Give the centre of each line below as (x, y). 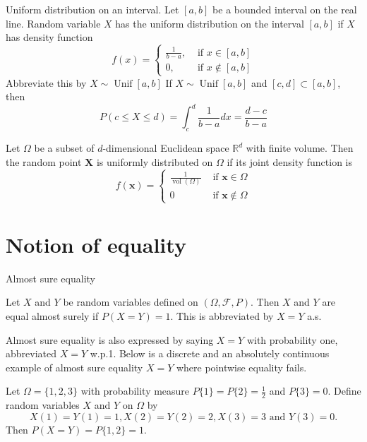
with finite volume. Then (300, 148)
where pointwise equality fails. (241, 367)
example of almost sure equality (74, 367)
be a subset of (64, 148)
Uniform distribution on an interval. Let (92, 9)
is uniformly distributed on (155, 161)
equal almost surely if (52, 316)
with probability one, (292, 339)
